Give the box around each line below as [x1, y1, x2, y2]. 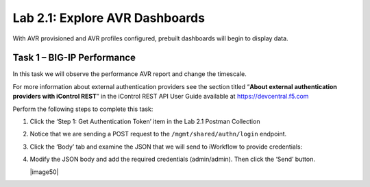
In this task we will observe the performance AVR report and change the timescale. [12, 70, 247, 78]
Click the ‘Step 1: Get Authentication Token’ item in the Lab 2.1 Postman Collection [29, 117, 260, 126]
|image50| [29, 168, 59, 176]
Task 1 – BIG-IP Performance [12, 52, 136, 64]
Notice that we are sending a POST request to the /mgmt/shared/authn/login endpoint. [29, 130, 287, 138]
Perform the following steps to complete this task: [12, 105, 153, 113]
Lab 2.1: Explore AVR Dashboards [12, 10, 206, 25]
